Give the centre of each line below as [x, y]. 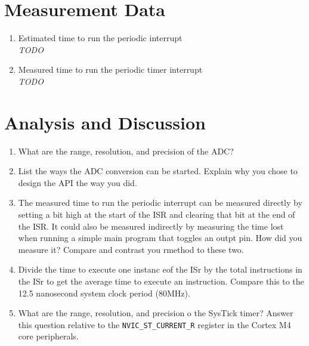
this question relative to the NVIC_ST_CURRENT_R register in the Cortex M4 [154, 324]
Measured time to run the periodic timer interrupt [110, 69]
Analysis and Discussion [105, 122]
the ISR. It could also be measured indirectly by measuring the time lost [151, 226]
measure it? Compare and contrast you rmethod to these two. [131, 249]
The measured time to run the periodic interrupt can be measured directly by [160, 203]
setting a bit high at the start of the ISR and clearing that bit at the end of [157, 214]
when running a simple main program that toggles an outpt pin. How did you [160, 238]
